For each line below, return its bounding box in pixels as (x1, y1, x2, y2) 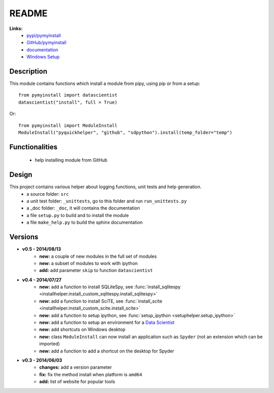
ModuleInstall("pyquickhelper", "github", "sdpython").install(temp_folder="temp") (18, 130, 233, 135)
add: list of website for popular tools (39, 379, 115, 385)
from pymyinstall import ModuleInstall (18, 123, 118, 128)
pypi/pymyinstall (26, 32, 61, 38)
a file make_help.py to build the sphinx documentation (26, 219, 143, 226)
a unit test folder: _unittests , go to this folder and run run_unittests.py (26, 198, 187, 204)
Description (9, 67, 48, 76)
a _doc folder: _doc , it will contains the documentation (26, 205, 140, 211)
